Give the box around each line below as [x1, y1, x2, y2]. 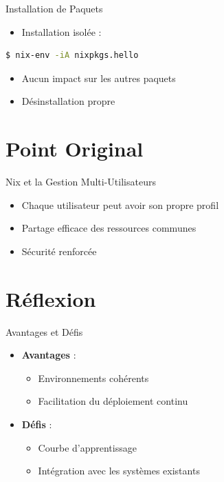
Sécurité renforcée [21, 243, 97, 258]
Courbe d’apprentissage [38, 440, 137, 454]
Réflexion [5, 284, 96, 312]
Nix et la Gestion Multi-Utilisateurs [5, 174, 156, 189]
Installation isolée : [21, 24, 102, 39]
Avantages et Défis [5, 324, 83, 339]
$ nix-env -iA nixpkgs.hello [5, 50, 139, 61]
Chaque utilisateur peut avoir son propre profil [21, 197, 219, 212]
